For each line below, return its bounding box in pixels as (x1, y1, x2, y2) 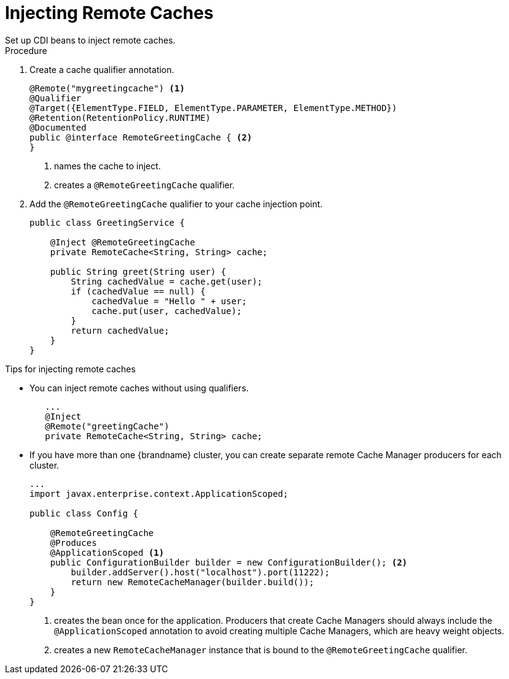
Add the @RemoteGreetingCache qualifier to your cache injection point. (29, 198, 323, 209)
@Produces (50, 537, 97, 548)
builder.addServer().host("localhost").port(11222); (71, 567, 330, 577)
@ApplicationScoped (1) (50, 547, 165, 558)
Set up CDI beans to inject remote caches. (5, 34, 176, 45)
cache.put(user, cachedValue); (91, 305, 242, 316)
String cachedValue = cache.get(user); (71, 276, 263, 286)
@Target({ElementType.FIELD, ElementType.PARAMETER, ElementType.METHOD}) (29, 102, 397, 113)
